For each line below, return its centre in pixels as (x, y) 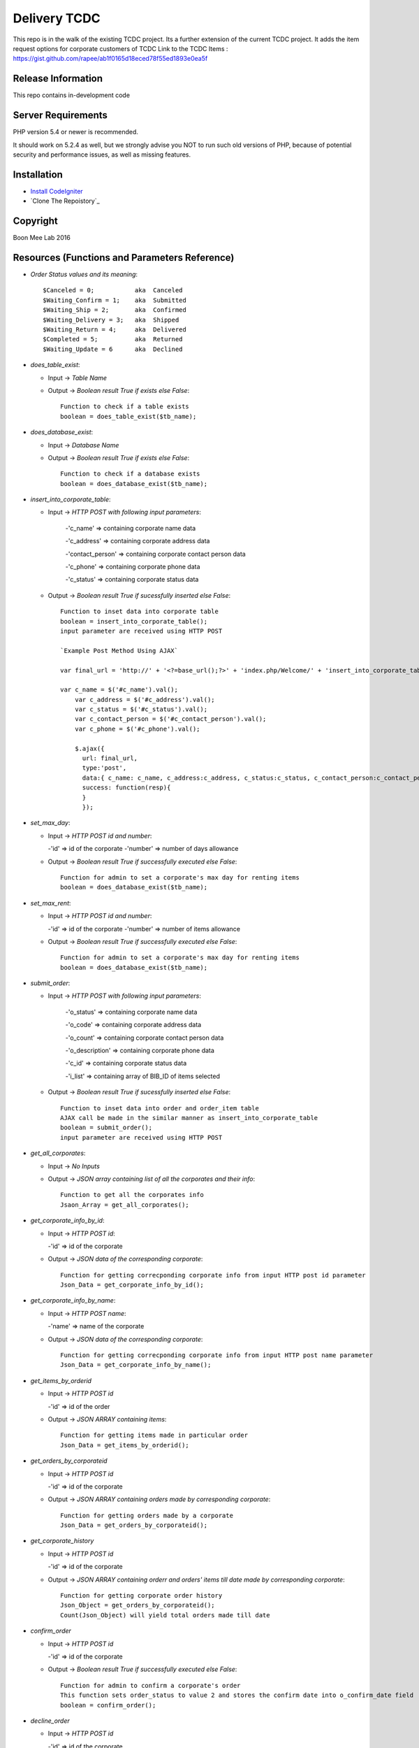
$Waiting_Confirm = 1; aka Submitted (115, 300)
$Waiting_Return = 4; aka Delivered (115, 329)
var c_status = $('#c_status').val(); (141, 709)
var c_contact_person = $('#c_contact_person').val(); (170, 719)
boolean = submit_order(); (106, 1128)
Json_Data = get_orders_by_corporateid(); (134, 1525)
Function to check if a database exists (130, 474)
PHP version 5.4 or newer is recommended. (76, 132)
